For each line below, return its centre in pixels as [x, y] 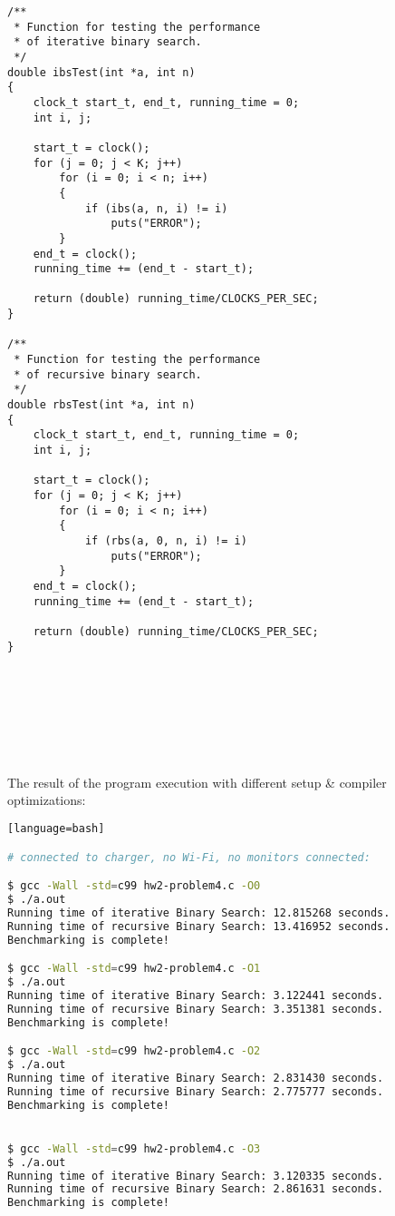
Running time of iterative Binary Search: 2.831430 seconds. [196, 1078]
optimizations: [47, 800]
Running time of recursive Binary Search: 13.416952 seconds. [199, 926]
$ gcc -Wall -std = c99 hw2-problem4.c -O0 [134, 886]
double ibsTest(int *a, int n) [101, 72]
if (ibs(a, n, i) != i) [156, 208]
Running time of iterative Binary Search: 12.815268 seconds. [199, 912]
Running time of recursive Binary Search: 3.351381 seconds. [196, 1009]
